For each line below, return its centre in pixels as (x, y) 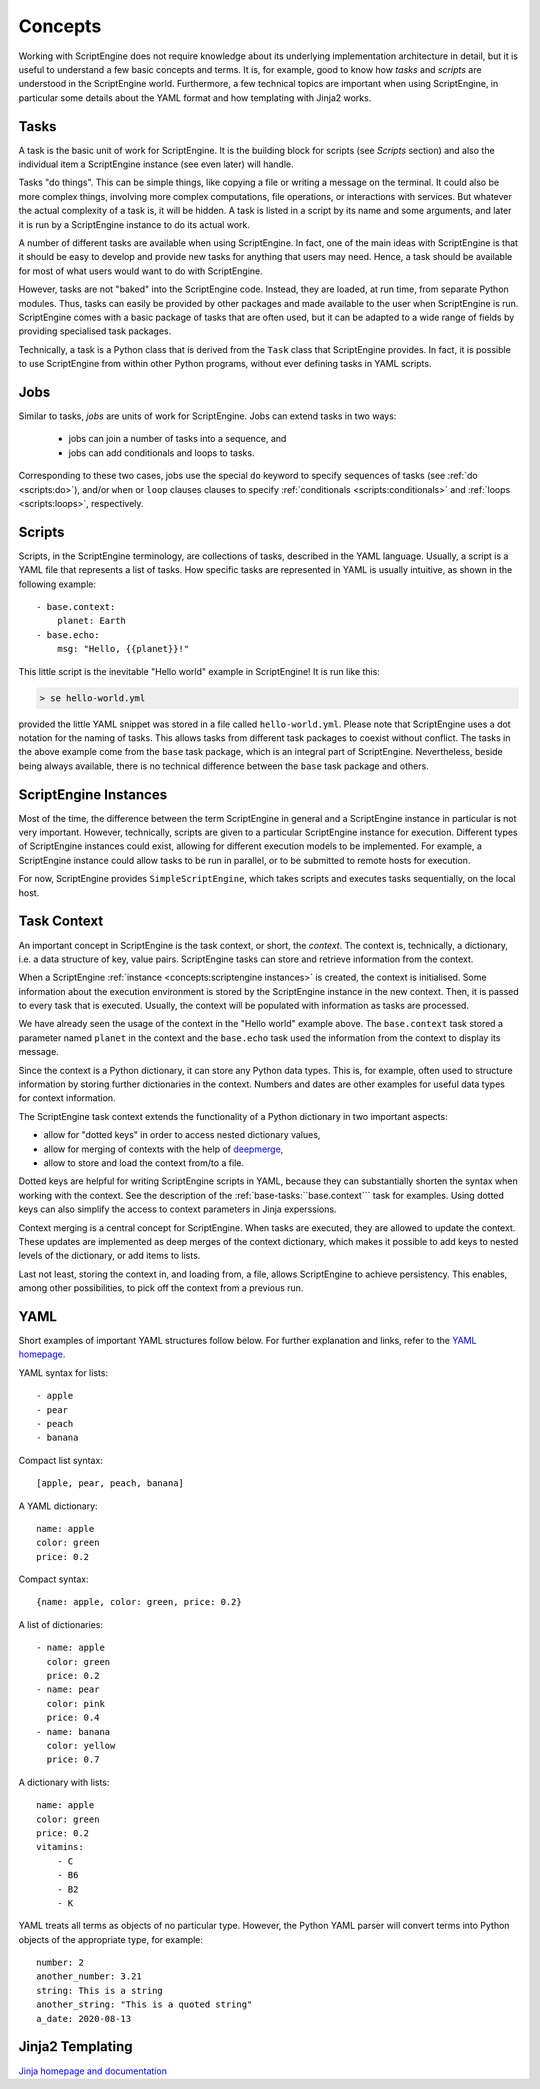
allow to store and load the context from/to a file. (144, 1162)
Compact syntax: (53, 1579)
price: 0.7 (73, 1759)
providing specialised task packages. (95, 331)
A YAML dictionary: (58, 1506)
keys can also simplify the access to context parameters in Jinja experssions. (177, 1209)
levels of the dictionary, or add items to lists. (109, 1256)
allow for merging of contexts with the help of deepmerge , (163, 1149)
